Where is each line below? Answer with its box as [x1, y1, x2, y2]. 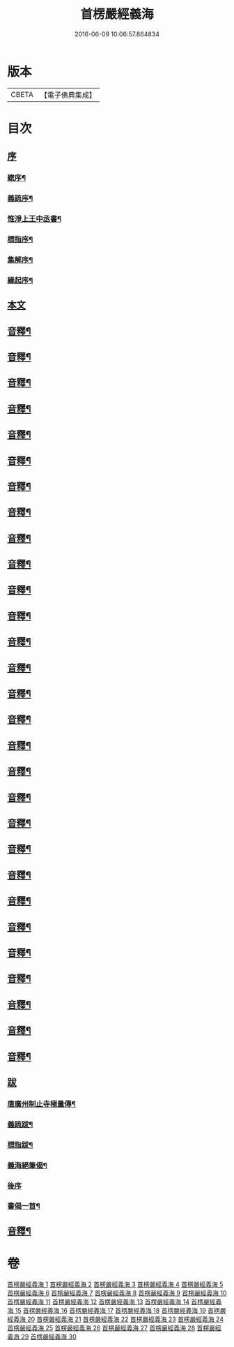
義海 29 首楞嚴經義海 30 [7, 1332, 77, 1341]
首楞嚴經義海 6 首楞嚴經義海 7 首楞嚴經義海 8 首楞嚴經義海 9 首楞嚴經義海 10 [7, 1288, 227, 1297]
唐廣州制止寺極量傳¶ [7, 1099, 77, 1108]
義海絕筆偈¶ [7, 1160, 47, 1170]
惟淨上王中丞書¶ [7, 214, 62, 224]
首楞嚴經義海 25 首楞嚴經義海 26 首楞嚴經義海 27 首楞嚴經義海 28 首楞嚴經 [7, 1323, 221, 1332]
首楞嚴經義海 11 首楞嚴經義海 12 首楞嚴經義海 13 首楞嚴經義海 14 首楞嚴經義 [7, 1297, 222, 1306]
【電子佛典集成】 [40, 90, 96, 100]
